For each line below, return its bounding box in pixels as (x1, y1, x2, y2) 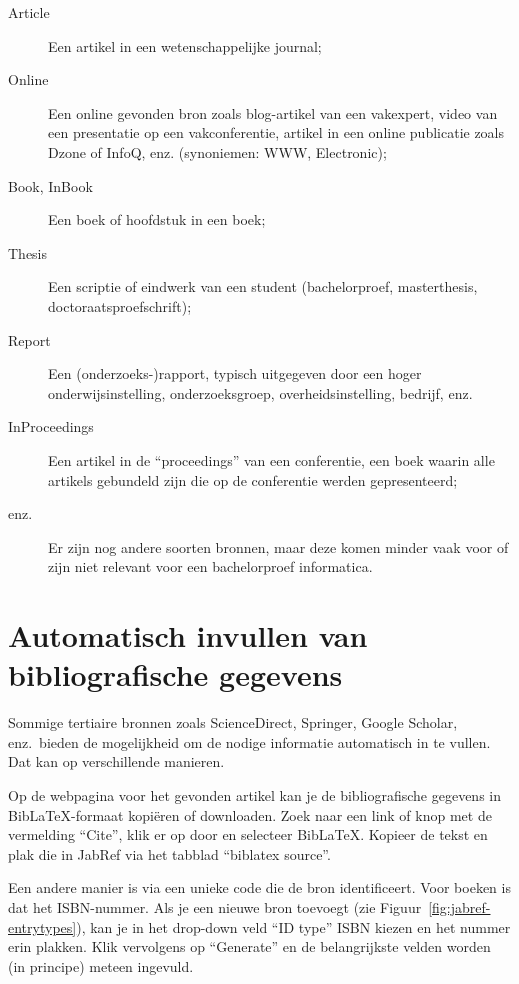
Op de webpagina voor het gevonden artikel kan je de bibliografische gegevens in (8, 784, 501, 805)
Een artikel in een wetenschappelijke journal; (48, 35, 322, 56)
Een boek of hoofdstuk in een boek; (48, 209, 266, 230)
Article (8, 2, 50, 22)
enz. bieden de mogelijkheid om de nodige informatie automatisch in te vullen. (8, 731, 491, 752)
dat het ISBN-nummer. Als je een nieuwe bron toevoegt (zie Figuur (8, 896, 422, 917)
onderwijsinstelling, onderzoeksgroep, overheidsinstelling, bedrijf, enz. (48, 382, 473, 403)
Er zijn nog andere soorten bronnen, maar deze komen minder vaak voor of (48, 536, 509, 557)
